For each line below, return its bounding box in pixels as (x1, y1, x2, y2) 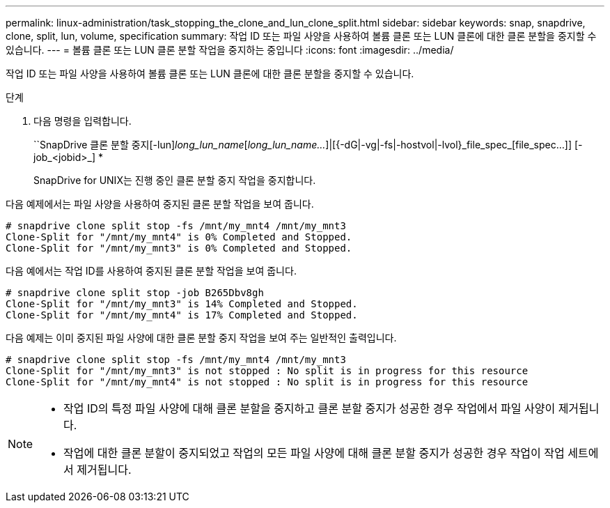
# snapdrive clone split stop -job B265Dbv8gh (6, 287, 264, 298)
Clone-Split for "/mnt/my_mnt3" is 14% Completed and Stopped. (6, 298, 358, 309)
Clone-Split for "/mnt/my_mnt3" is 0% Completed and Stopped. (6, 243, 352, 254)
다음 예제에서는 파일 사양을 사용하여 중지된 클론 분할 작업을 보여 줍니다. (6, 198, 314, 210)
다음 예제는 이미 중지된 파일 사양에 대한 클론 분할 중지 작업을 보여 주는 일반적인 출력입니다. (6, 332, 397, 344)
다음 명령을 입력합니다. (33, 115, 132, 127)
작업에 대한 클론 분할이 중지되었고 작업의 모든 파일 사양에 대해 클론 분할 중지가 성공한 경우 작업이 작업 (63, 446, 565, 460)
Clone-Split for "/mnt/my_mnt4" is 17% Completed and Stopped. (6, 309, 358, 321)
